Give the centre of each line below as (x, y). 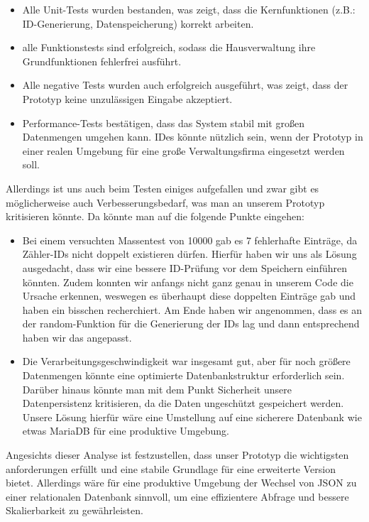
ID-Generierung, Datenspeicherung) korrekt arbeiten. (138, 23)
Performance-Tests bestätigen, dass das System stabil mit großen (163, 123)
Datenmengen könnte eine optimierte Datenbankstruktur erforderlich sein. (183, 375)
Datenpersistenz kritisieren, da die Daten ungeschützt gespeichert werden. (183, 403)
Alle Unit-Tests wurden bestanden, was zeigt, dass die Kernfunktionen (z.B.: (189, 9)
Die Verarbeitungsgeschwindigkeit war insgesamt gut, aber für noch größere (186, 361)
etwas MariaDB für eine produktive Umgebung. (126, 431)
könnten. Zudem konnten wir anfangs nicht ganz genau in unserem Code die (188, 282)
